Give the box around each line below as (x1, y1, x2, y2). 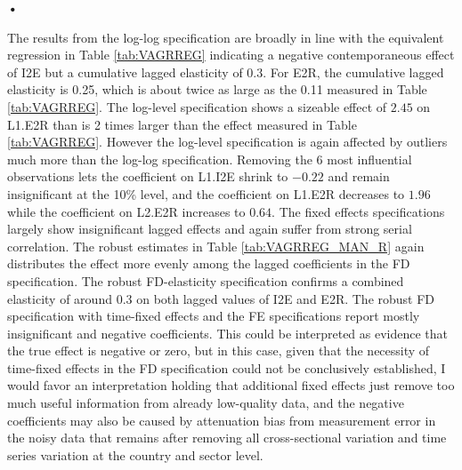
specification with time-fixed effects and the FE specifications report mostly (7, 307, 420, 325)
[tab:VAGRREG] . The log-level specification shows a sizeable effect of (7, 97, 387, 116)
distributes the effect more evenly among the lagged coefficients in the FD (7, 254, 410, 273)
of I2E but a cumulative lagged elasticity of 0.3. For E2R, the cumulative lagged (7, 62, 444, 81)
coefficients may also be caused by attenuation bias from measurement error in (7, 410, 436, 429)
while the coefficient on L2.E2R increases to (7, 202, 246, 220)
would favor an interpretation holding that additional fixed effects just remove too (7, 376, 455, 394)
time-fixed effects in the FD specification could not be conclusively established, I (7, 358, 446, 377)
